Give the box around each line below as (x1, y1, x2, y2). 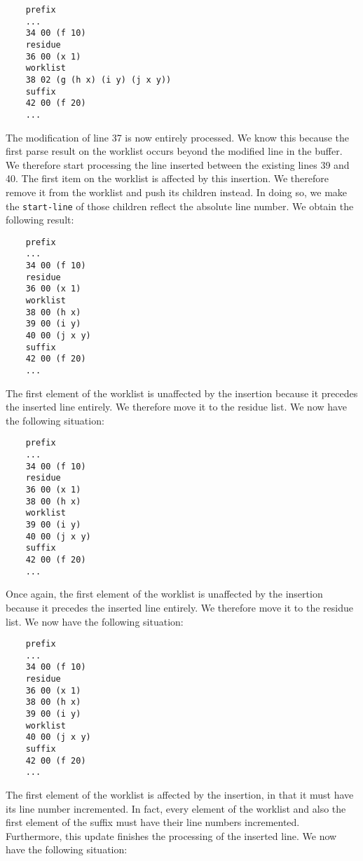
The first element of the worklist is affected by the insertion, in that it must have (6, 787, 354, 801)
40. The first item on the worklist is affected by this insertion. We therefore (6, 171, 329, 186)
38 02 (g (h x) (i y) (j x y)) (25, 74, 172, 85)
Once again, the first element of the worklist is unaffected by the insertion (6, 586, 323, 601)
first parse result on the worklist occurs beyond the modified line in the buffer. (6, 144, 343, 158)
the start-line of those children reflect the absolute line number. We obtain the (6, 198, 354, 213)
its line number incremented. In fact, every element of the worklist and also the (6, 801, 346, 815)
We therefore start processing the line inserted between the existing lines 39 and (6, 157, 350, 172)
